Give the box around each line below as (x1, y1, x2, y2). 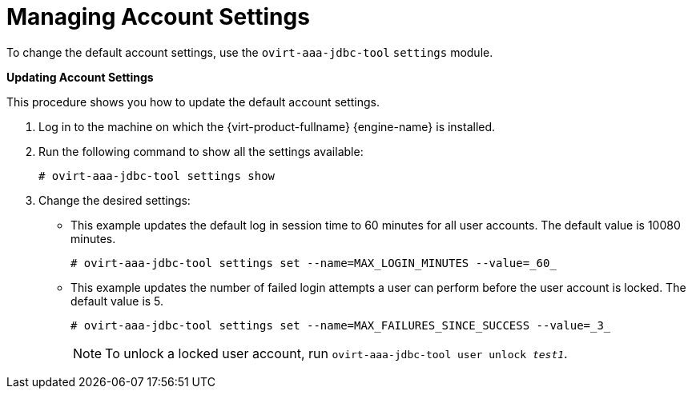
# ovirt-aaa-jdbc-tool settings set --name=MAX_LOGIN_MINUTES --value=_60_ (70, 256, 557, 269)
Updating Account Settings (6, 70, 154, 84)
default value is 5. (70, 293, 164, 308)
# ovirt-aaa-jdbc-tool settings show (38, 169, 276, 182)
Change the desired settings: (38, 193, 191, 207)
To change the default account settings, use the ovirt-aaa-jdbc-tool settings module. (6, 45, 493, 59)
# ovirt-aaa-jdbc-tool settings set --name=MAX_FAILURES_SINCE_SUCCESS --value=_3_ (70, 318, 611, 332)
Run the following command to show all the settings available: (38, 144, 364, 158)
